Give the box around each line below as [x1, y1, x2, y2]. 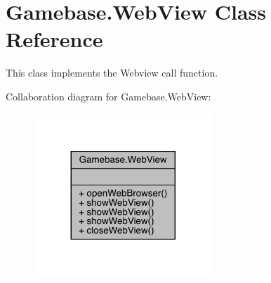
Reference [6, 25, 103, 53]
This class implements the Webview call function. [6, 65, 218, 80]
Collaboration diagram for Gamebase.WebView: [6, 88, 211, 103]
